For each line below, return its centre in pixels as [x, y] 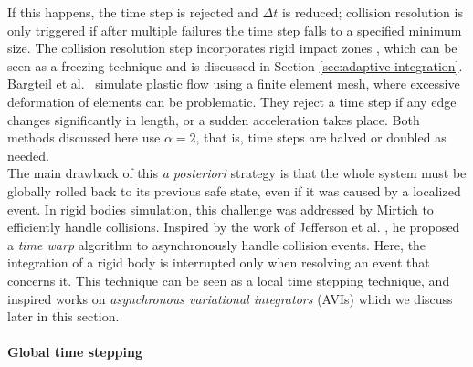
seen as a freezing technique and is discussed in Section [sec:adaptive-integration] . [235, 65]
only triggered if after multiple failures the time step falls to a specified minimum [235, 30]
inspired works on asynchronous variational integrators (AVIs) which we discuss [230, 298]
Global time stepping [75, 352]
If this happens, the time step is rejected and [133, 12]
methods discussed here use [84, 137]
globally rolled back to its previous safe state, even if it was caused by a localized [234, 190]
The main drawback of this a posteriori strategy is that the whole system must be [237, 173]
